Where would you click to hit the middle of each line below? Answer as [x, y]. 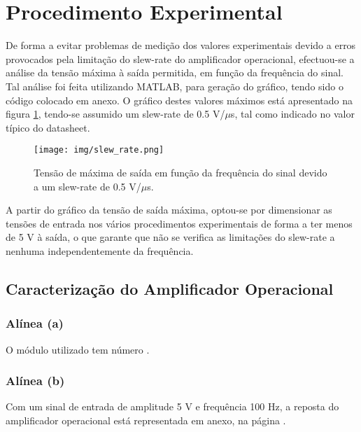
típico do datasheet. [48, 127]
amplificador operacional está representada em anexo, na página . [146, 420]
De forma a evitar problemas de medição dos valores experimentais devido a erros [181, 45]
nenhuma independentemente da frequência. [100, 250]
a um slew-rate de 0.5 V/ [87, 186]
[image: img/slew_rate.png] [99, 150]
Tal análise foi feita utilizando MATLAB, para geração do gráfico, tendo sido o [175, 86]
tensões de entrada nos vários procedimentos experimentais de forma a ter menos [179, 223]
